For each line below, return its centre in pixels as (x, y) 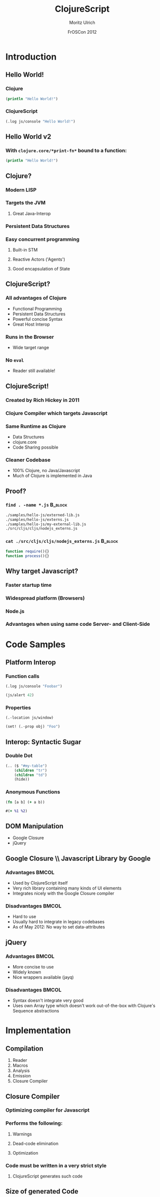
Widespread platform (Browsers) (45, 598)
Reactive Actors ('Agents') (39, 259)
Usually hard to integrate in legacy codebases (59, 922)
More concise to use (33, 967)
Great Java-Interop (32, 213)
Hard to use (24, 917)
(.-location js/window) (30, 718)
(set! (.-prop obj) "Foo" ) (33, 727)
